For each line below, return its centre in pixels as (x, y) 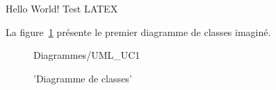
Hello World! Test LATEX (62, 8)
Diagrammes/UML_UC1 (87, 55)
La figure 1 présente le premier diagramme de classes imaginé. (138, 31)
